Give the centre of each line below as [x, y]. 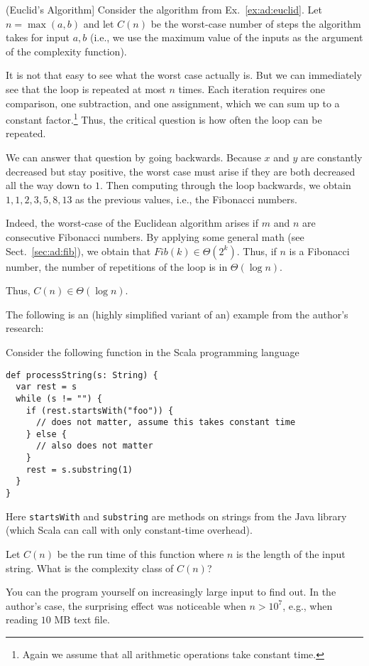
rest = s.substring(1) [79, 469]
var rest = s [46, 387]
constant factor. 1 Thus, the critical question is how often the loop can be [164, 118]
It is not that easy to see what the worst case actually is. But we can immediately [184, 75]
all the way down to [49, 185]
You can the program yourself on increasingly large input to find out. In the [171, 592]
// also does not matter [94, 446]
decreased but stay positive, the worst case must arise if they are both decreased [181, 171]
